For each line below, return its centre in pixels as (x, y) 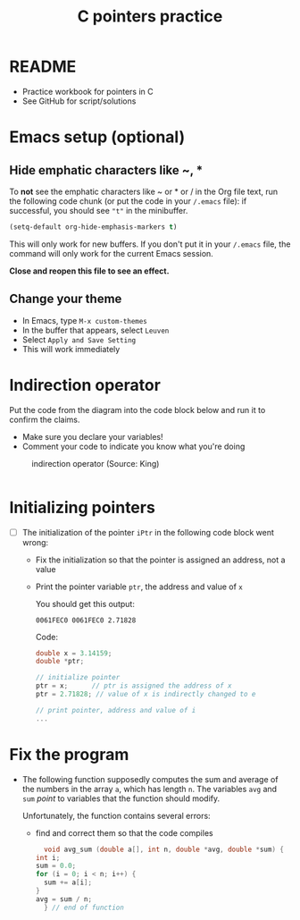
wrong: (35, 542)
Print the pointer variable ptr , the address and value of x (139, 587)
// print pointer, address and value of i (116, 710)
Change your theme (66, 299)
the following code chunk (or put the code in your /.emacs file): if (128, 201)
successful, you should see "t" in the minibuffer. (99, 210)
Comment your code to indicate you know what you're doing (133, 446)
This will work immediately (71, 349)
